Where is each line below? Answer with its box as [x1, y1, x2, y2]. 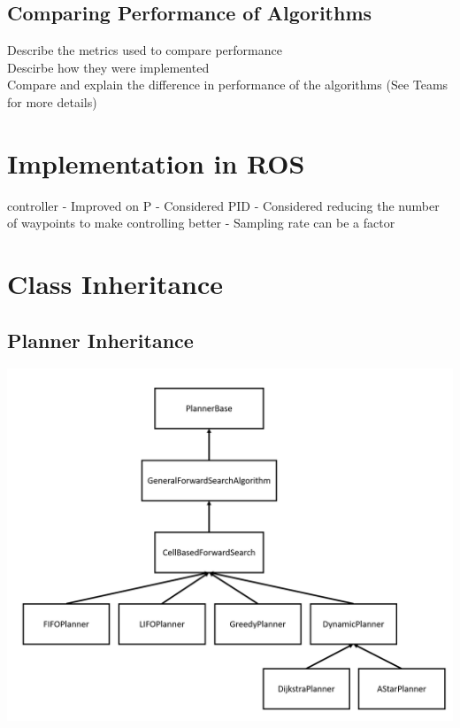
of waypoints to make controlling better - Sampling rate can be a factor [7, 213, 395, 232]
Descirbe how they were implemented [7, 58, 210, 76]
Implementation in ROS [7, 144, 305, 181]
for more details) [7, 92, 97, 111]
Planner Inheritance [7, 326, 194, 353]
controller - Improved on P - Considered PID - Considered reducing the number [7, 196, 440, 214]
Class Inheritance [7, 266, 224, 302]
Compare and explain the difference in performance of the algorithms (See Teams [7, 75, 448, 94]
